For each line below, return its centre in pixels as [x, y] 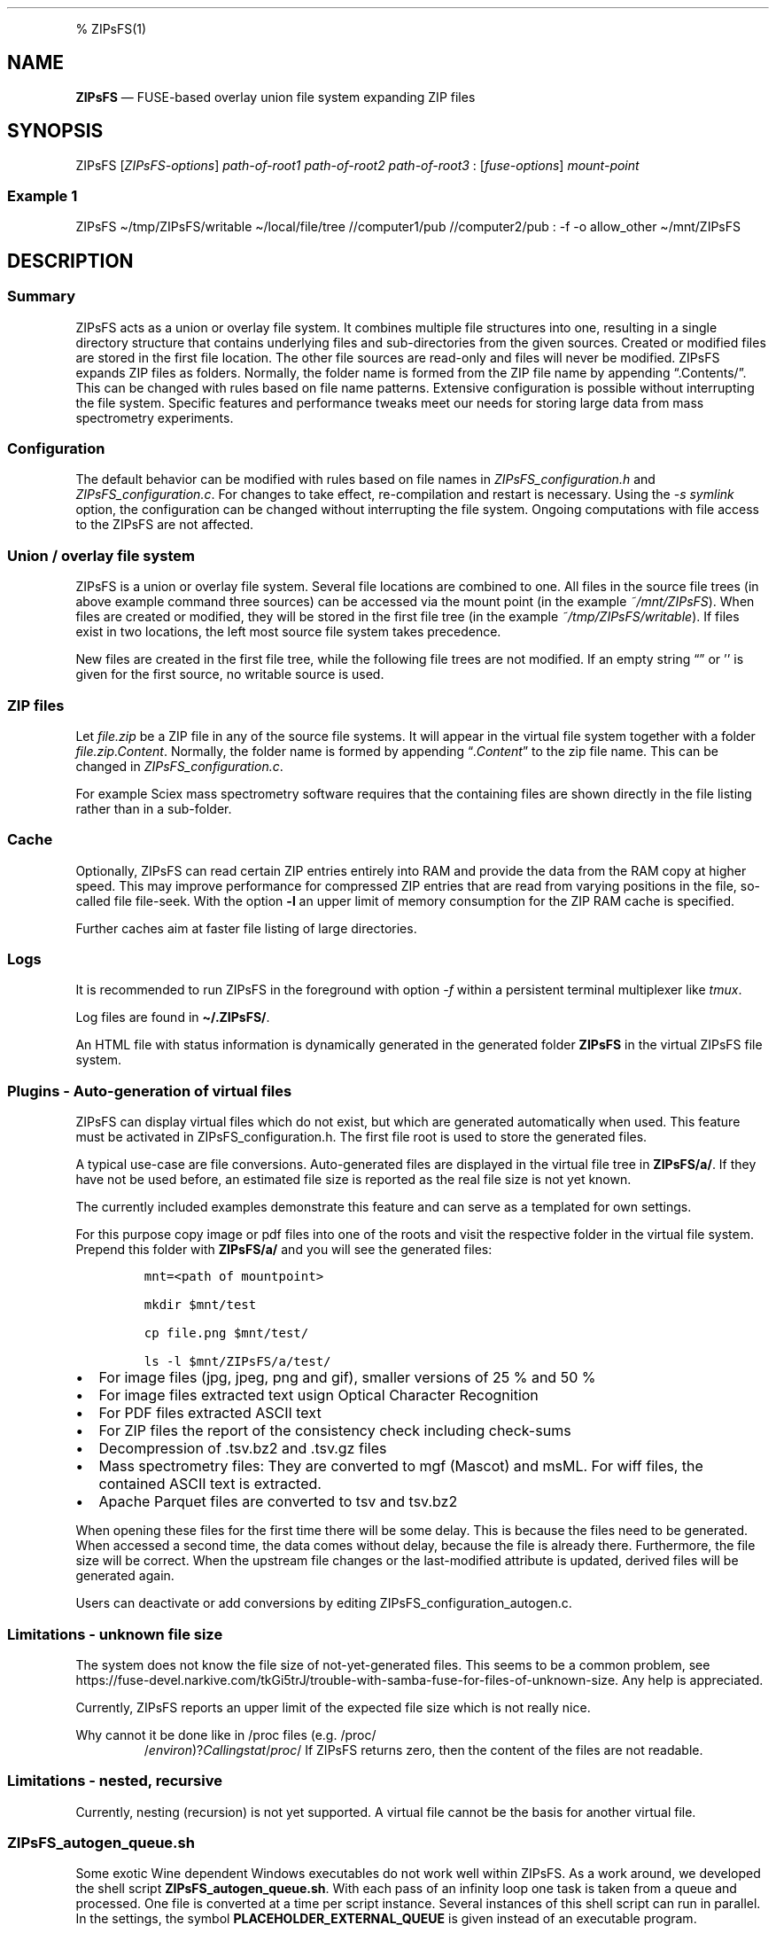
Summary [42, 296]
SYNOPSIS [55, 131]
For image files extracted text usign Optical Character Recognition [318, 1395]
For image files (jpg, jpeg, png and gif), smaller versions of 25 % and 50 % [347, 1378]
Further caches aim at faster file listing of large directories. [246, 928]
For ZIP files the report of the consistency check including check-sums [335, 1431]
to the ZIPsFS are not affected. [165, 525]
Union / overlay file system [101, 555]
